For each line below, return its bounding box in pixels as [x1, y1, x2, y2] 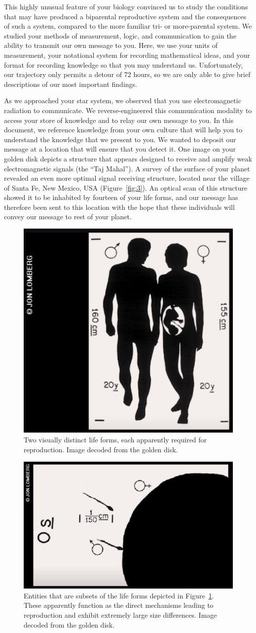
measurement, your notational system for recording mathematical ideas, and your [4, 49, 250, 60]
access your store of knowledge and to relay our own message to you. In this [4, 115, 234, 125]
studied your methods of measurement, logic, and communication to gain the [4, 30, 236, 40]
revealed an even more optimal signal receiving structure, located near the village [4, 173, 250, 183]
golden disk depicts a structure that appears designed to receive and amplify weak [4, 153, 252, 163]
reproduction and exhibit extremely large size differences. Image [24, 609, 217, 620]
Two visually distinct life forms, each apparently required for [24, 435, 207, 445]
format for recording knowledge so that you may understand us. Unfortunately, [4, 59, 243, 70]
